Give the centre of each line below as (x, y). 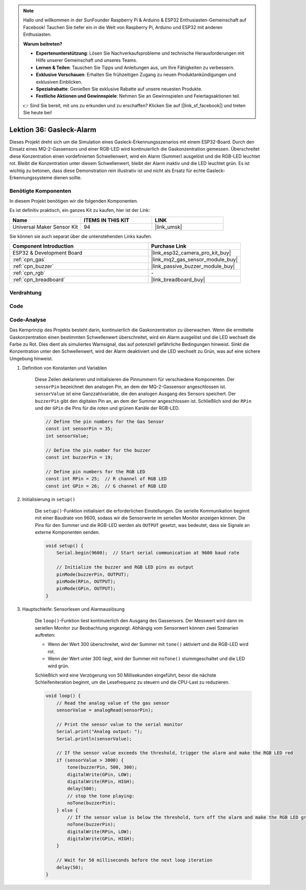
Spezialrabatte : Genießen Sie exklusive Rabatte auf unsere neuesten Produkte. (119, 89)
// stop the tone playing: (101, 796)
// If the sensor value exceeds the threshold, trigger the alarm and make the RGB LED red (175, 753)
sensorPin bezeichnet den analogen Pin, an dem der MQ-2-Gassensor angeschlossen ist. (131, 387)
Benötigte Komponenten (40, 190)
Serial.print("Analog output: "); (99, 732)
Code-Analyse (28, 320)
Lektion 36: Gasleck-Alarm (53, 129)
